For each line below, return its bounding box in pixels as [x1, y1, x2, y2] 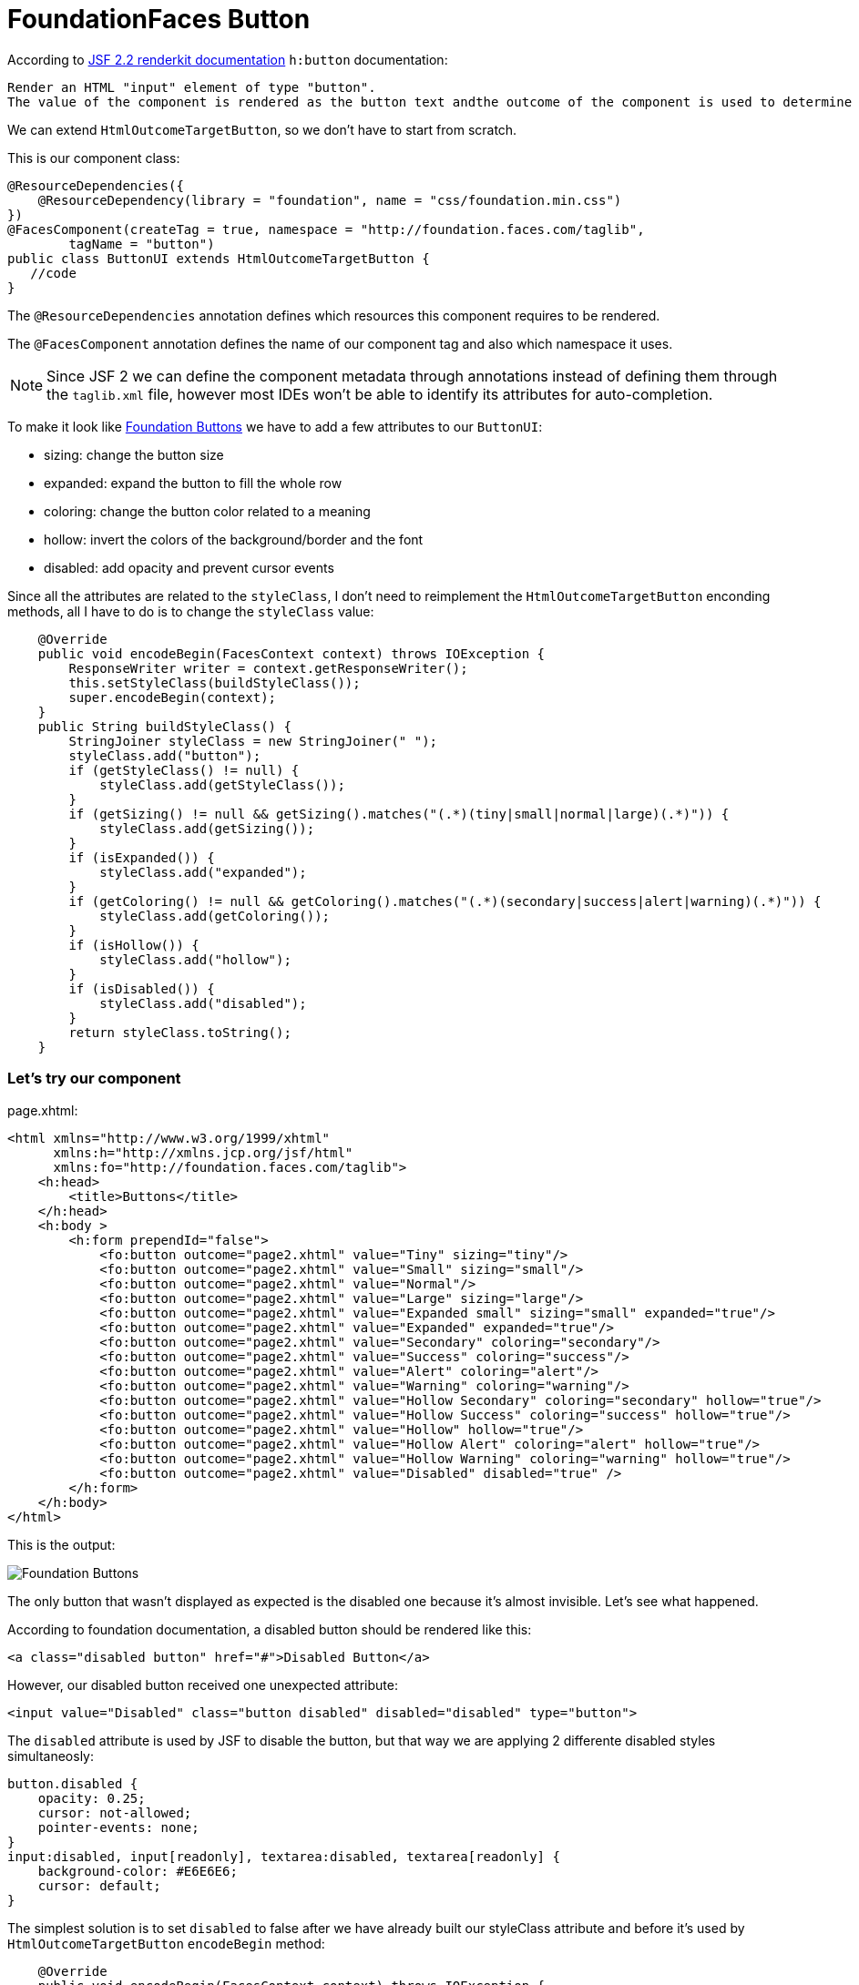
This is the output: [7, 1536, 116, 1552]
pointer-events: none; [37, 1819, 199, 1835]
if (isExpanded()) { [68, 850, 215, 865]
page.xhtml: [7, 1102, 78, 1118]
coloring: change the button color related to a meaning [44, 503, 371, 519]
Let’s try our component [7, 1069, 181, 1088]
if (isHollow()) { [68, 937, 199, 952]
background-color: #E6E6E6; [37, 1863, 238, 1878]
